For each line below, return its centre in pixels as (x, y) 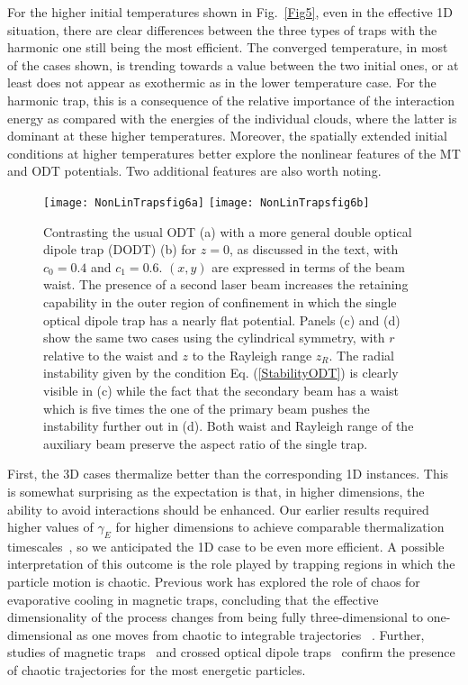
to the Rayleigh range (252, 355)
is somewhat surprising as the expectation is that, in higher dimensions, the (216, 491)
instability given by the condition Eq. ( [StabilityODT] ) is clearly (221, 373)
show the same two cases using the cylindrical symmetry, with (214, 338)
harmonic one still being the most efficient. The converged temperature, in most (228, 47)
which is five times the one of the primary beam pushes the (207, 408)
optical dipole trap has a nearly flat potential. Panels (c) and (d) (222, 320)
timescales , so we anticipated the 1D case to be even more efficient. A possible (226, 546)
